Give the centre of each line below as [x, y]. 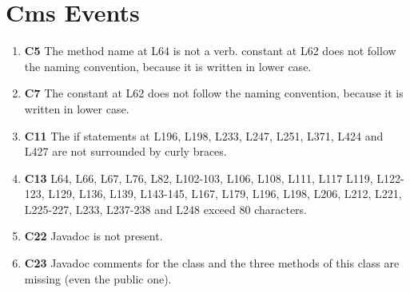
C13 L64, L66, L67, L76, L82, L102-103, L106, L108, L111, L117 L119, [199, 178]
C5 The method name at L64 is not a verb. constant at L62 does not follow [210, 51]
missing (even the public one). [98, 278]
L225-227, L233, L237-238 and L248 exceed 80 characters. [166, 209]
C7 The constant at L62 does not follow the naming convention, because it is [214, 93]
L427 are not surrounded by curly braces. [125, 151]
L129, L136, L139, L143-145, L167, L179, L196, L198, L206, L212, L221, [225, 194]
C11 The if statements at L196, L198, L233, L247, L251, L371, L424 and [204, 135]
